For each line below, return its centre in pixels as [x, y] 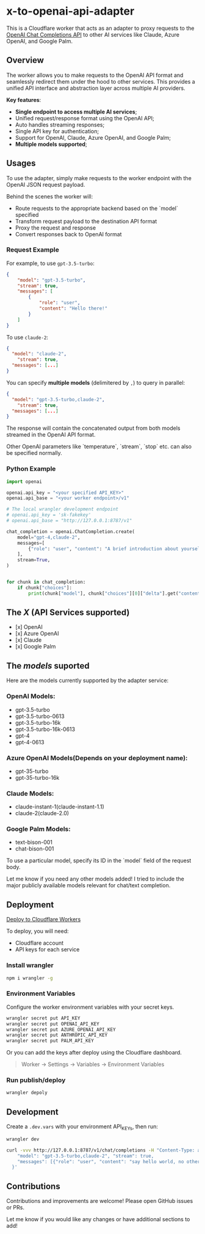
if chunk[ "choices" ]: [45, 587]
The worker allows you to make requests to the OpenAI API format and [95, 75]
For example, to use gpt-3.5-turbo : [50, 263]
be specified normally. [34, 453]
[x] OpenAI [29, 627]
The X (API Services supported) [68, 613]
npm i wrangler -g [30, 978]
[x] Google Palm [35, 647]
